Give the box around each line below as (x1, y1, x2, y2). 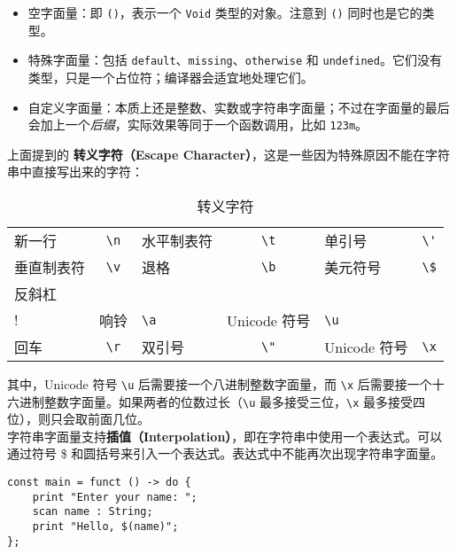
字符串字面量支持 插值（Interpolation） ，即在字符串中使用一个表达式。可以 (7, 426, 443, 445)
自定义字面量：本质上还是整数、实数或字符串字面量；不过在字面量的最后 (27, 98, 450, 116)
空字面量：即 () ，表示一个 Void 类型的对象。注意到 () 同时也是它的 (27, 4, 422, 21)
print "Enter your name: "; (32, 490, 198, 503)
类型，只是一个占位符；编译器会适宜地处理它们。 (27, 67, 314, 86)
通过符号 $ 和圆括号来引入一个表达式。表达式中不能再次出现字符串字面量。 (7, 444, 444, 463)
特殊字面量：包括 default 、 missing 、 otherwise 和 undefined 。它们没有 (27, 51, 442, 69)
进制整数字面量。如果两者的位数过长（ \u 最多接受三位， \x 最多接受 (19, 392, 413, 410)
